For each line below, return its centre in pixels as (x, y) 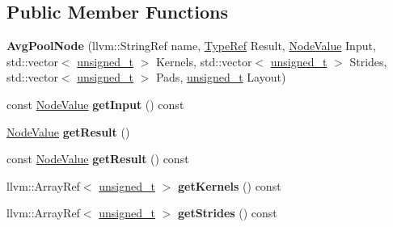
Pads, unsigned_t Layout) (221, 77)
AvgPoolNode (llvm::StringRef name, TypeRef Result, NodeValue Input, (191, 46)
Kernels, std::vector (204, 61)
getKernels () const (229, 185)
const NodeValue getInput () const (95, 104)
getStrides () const (227, 213)
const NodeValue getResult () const (98, 159)
